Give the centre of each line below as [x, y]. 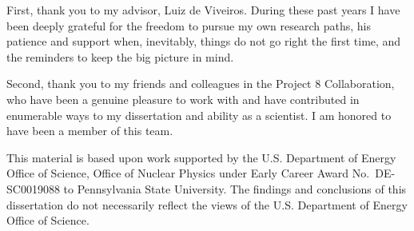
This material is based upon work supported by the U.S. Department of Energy [201, 157]
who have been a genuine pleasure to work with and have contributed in [183, 99]
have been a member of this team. [90, 131]
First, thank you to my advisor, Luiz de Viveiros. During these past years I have [203, 10]
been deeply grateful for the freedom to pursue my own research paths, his [189, 25]
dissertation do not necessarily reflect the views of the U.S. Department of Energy [207, 204]
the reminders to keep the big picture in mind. [120, 56]
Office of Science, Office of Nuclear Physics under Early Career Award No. [188, 173]
